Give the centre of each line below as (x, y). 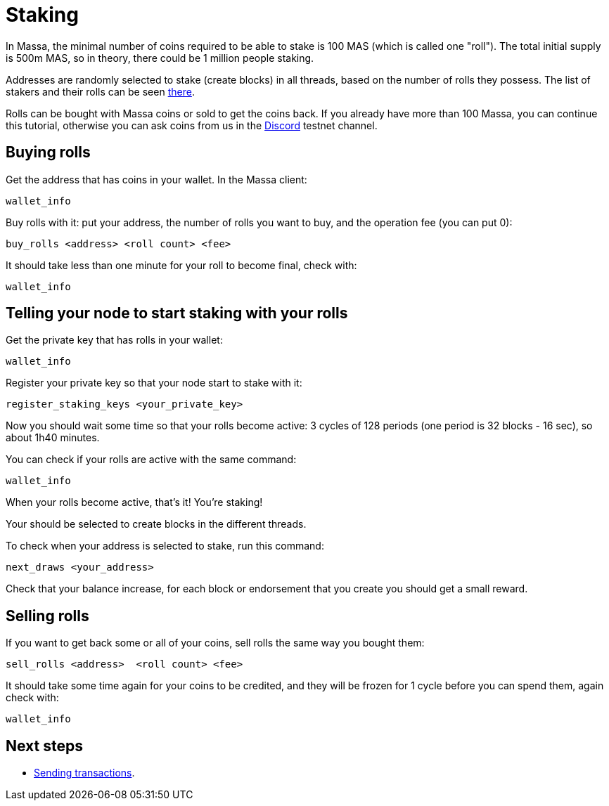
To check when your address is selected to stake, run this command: (165, 546)
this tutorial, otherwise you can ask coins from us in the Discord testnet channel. (192, 125)
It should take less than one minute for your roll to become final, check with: (181, 265)
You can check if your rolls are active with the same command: (151, 460)
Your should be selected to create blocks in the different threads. (156, 524)
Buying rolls (48, 152)
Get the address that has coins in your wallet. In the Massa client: (156, 179)
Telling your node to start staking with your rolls (177, 313)
